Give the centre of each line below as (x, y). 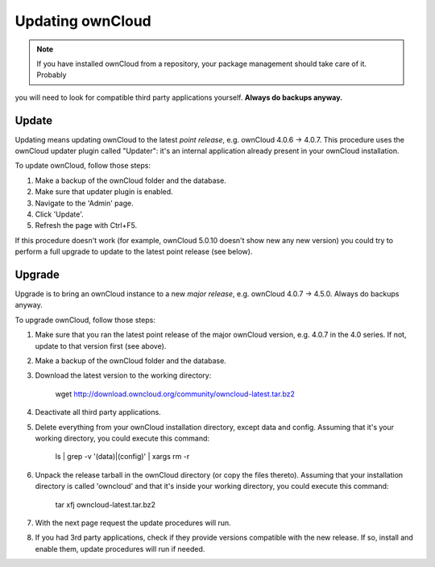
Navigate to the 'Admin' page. (84, 203)
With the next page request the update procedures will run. (133, 523)
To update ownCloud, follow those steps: (83, 166)
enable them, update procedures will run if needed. (120, 548)
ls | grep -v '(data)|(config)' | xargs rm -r (122, 457)
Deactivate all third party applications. (98, 412)
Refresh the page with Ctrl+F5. (86, 226)
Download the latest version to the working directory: (123, 375)
